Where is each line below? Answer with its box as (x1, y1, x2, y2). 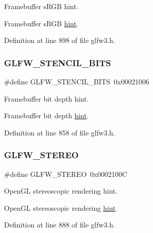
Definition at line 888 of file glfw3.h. (4, 219, 115, 230)
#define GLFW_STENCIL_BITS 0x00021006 (4, 76, 149, 86)
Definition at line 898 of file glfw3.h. (4, 35, 115, 45)
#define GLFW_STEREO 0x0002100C (4, 168, 127, 179)
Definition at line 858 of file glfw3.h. (4, 127, 115, 137)
